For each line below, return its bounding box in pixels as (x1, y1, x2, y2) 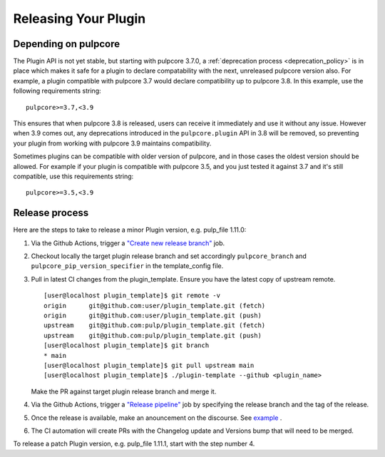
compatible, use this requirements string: (13, 172, 134, 180)
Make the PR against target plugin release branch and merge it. (31, 387, 217, 396)
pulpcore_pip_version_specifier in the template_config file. (31, 262, 224, 270)
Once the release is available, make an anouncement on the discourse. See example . (31, 414, 282, 422)
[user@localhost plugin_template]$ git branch (43, 342, 210, 349)
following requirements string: (13, 86, 101, 96)
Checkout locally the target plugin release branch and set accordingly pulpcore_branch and (31, 252, 307, 260)
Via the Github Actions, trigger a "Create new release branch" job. (31, 239, 225, 247)
